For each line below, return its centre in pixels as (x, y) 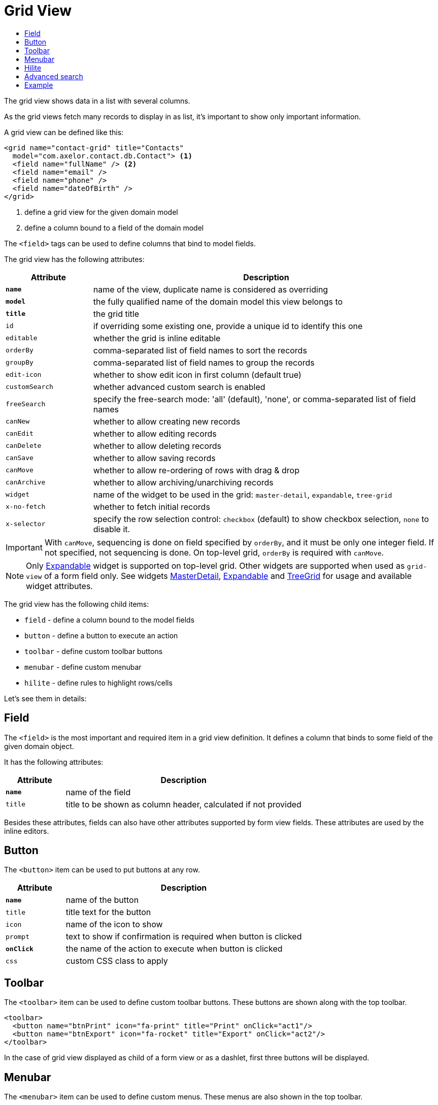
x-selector (26, 524)
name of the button (102, 900)
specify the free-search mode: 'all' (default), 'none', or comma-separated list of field (255, 399)
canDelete (24, 446)
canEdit (20, 434)
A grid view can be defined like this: (64, 132)
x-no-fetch (26, 507)
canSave (20, 458)
